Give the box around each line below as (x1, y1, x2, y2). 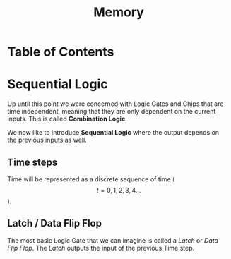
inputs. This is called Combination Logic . (7, 114, 127, 124)
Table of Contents (7, 44, 114, 60)
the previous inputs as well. (7, 135, 87, 145)
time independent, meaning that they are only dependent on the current (7, 107, 216, 116)
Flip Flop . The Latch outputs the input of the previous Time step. (7, 243, 195, 252)
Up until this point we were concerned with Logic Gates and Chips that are (7, 100, 224, 108)
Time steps (7, 156, 58, 168)
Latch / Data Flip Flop (7, 217, 102, 229)
